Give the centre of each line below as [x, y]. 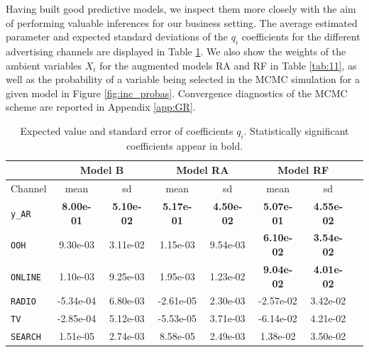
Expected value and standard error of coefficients [127, 130]
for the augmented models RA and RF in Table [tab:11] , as [228, 65]
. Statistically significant [296, 130]
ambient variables [44, 65]
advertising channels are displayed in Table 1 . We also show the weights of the [176, 51]
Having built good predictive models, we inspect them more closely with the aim [181, 9]
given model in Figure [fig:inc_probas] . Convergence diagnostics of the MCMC [177, 93]
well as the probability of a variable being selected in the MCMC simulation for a [183, 79]
